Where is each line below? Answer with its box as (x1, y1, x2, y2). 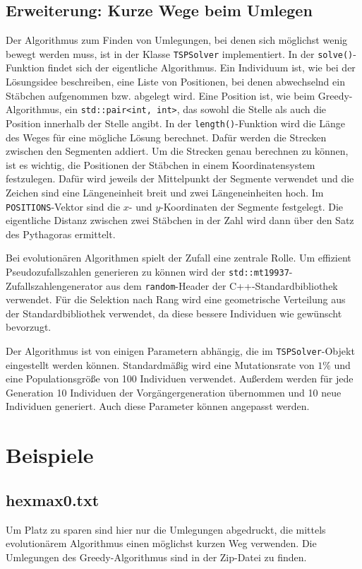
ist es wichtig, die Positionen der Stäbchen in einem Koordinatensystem (6, 157, 315, 172)
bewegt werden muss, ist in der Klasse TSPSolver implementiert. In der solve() (6, 46, 354, 61)
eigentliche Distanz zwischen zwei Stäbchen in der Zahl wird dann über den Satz (6, 213, 354, 228)
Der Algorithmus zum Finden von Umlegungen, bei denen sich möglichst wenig (6, 33, 348, 47)
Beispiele (6, 440, 94, 469)
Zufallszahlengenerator (6, 278, 103, 293)
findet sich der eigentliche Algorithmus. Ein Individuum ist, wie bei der (47, 60, 356, 75)
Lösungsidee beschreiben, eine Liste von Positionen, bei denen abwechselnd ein (6, 74, 345, 89)
